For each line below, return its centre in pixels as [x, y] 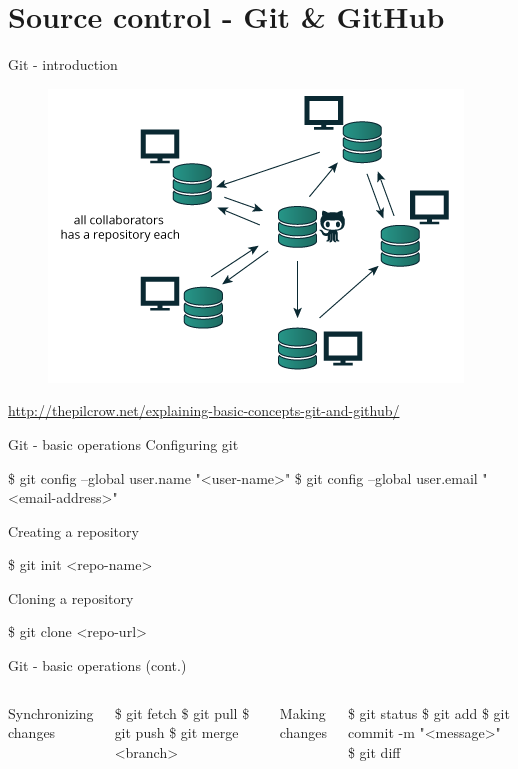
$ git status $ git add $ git [428, 712]
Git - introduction [63, 64]
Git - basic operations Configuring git [123, 443]
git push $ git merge [176, 732]
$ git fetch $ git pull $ [182, 712]
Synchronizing [51, 712]
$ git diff [374, 751]
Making [302, 712]
